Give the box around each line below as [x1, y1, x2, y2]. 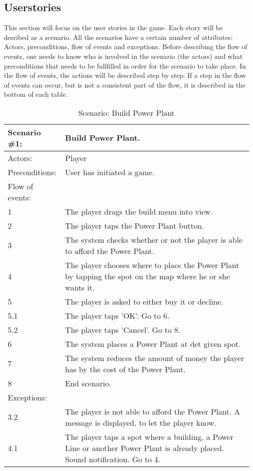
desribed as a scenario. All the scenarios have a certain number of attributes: [4, 32, 233, 42]
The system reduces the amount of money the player [65, 352, 244, 363]
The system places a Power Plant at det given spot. [65, 338, 241, 349]
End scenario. [65, 377, 111, 389]
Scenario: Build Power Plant [78, 107, 175, 118]
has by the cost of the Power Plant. [65, 363, 186, 375]
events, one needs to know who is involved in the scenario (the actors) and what [4, 51, 243, 61]
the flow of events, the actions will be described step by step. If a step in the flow [4, 70, 246, 80]
